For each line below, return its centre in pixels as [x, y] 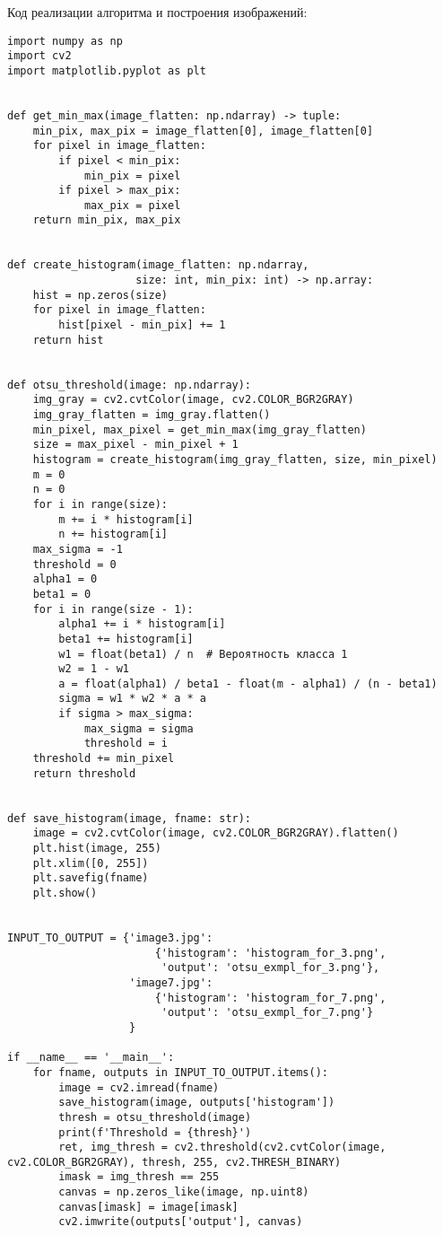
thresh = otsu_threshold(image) [155, 1117]
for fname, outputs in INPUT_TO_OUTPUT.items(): [180, 1072]
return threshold [84, 773]
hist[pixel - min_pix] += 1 [142, 325]
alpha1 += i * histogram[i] [142, 624]
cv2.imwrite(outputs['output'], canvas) [181, 1222]
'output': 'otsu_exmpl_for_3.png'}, [270, 968]
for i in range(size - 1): [113, 609]
